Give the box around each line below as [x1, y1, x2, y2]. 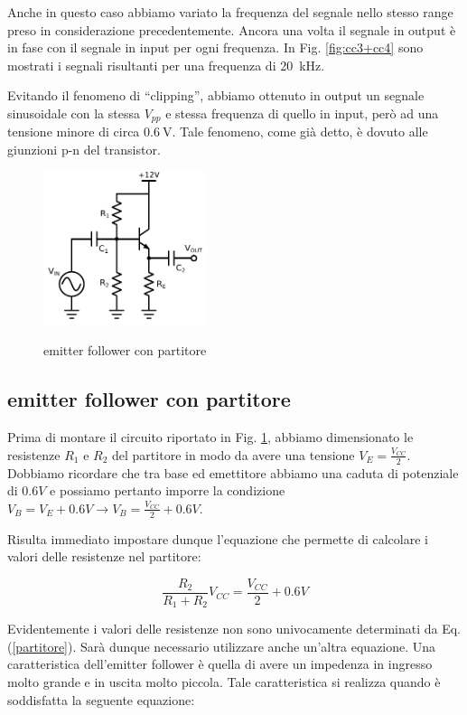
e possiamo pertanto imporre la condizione [50, 481, 285, 500]
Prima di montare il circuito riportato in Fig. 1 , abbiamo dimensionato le [7, 428, 414, 447]
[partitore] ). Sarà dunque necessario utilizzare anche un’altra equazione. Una [12, 636, 436, 655]
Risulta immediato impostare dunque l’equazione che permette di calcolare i [7, 529, 428, 548]
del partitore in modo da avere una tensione [112, 445, 355, 464]
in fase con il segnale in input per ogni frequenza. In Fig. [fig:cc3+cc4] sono [7, 38, 424, 57]
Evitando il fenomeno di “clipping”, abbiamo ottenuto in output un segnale [7, 86, 425, 105]
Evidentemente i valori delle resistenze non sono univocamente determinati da [7, 619, 438, 638]
